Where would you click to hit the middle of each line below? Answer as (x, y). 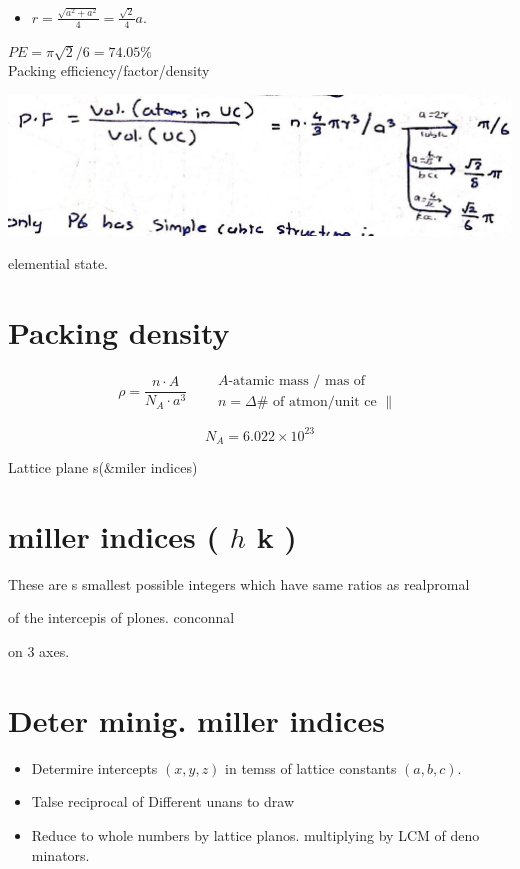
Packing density (119, 332)
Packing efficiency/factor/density (109, 70)
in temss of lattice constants (311, 767)
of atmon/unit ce (324, 402)
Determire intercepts (94, 767)
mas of (345, 381)
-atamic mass (268, 381)
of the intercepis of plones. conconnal (121, 617)
